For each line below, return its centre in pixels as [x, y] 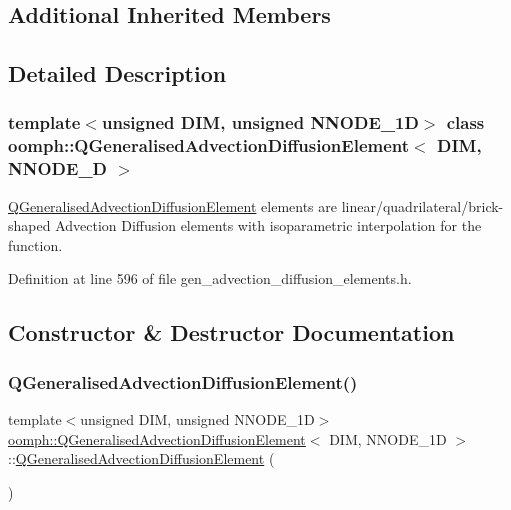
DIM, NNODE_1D [388, 438]
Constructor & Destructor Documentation [231, 332]
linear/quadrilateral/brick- [422, 205]
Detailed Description [117, 73]
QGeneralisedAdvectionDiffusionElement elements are [173, 205]
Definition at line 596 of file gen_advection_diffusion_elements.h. [210, 278]
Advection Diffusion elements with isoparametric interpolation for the [268, 225]
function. [35, 244]
